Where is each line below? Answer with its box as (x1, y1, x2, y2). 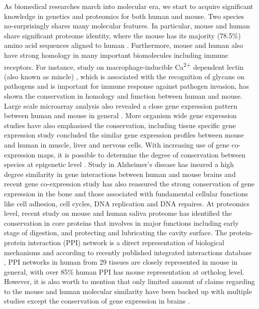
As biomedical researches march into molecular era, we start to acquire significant (4, 1, 254, 11)
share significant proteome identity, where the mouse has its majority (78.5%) (4, 30, 241, 40)
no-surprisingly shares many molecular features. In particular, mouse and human (4, 20, 250, 31)
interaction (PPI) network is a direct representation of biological (28, 237, 225, 247)
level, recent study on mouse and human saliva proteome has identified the (4, 208, 232, 218)
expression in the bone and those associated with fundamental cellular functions (4, 188, 248, 198)
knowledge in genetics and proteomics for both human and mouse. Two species (4, 10, 244, 21)
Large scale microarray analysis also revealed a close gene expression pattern (4, 100, 238, 111)
